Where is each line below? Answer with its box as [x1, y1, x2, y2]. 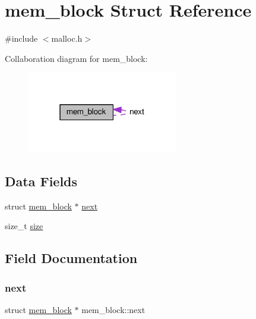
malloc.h [51, 32, 83, 45]
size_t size [5, 220, 43, 232]
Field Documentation [5, 249, 138, 267]
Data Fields [5, 171, 78, 190]
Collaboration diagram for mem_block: [5, 52, 148, 64]
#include [5, 32, 38, 45]
